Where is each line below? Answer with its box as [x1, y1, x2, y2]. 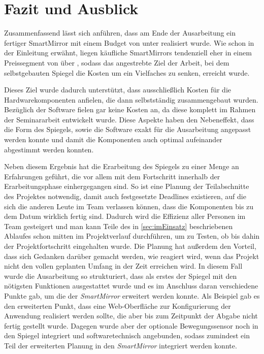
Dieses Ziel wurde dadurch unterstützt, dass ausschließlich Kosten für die [4, 84, 232, 95]
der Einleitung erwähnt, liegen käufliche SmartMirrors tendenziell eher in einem [4, 47, 252, 58]
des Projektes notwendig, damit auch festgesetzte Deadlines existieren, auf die [4, 191, 246, 202]
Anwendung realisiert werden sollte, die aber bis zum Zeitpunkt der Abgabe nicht [4, 310, 258, 321]
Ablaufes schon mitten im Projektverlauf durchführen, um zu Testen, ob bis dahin [4, 231, 260, 241]
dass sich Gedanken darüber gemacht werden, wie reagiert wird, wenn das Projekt [4, 250, 259, 261]
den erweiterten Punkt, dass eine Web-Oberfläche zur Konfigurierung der [4, 300, 231, 311]
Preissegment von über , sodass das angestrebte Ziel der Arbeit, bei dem [4, 57, 229, 68]
